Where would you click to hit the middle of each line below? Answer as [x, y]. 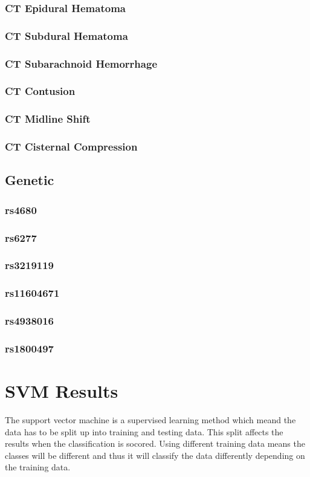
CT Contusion [40, 91]
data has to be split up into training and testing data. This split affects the [144, 431]
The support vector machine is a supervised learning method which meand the [150, 420]
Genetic [30, 180]
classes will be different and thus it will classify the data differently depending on [155, 455]
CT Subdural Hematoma [66, 35]
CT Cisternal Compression [71, 147]
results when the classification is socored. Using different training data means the [155, 443]
